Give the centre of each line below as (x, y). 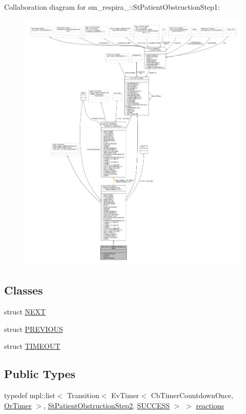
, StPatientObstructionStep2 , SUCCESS (107, 405)
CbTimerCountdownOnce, (192, 395)
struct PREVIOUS (34, 329)
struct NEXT (25, 312)
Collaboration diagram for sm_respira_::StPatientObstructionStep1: (112, 7)
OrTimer (18, 405)
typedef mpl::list (30, 395)
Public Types (40, 374)
